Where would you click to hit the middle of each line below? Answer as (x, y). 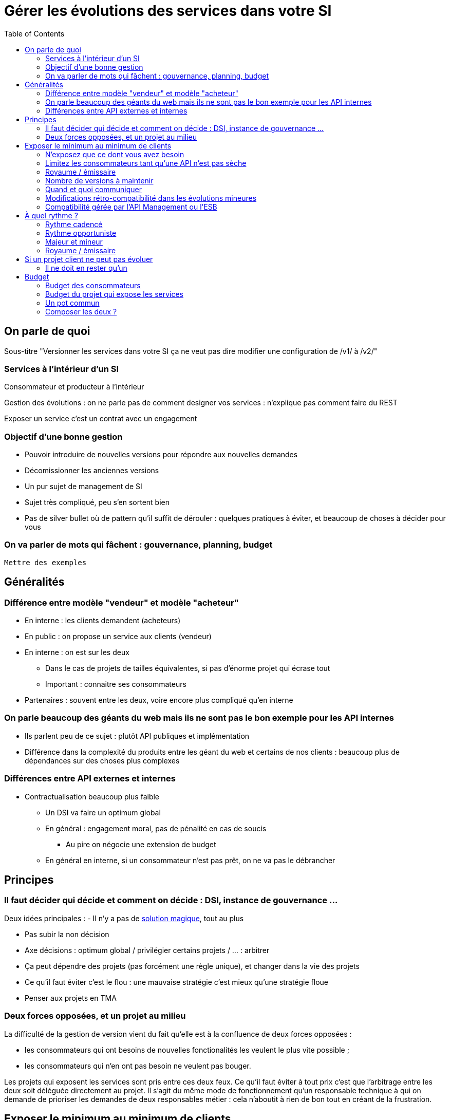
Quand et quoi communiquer (94, 189)
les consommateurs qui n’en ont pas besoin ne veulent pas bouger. (138, 1066)
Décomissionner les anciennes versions (92, 471)
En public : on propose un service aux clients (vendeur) (118, 637)
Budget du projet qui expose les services (114, 294)
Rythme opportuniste (81, 233)
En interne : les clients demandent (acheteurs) (103, 621)
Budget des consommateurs (93, 285)
